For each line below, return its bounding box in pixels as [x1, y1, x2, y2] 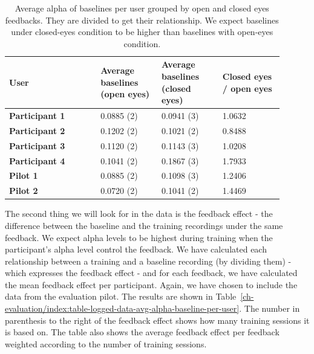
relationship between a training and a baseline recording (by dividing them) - [5, 254, 292, 267]
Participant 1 [9, 109, 65, 121]
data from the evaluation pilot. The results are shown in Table [5, 290, 237, 303]
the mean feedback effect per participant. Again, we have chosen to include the [5, 278, 298, 291]
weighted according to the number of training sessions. [5, 337, 207, 350]
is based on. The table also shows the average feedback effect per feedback [5, 326, 280, 338]
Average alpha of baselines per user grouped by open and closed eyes [15, 2, 269, 14]
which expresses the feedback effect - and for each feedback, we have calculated [5, 266, 298, 279]
